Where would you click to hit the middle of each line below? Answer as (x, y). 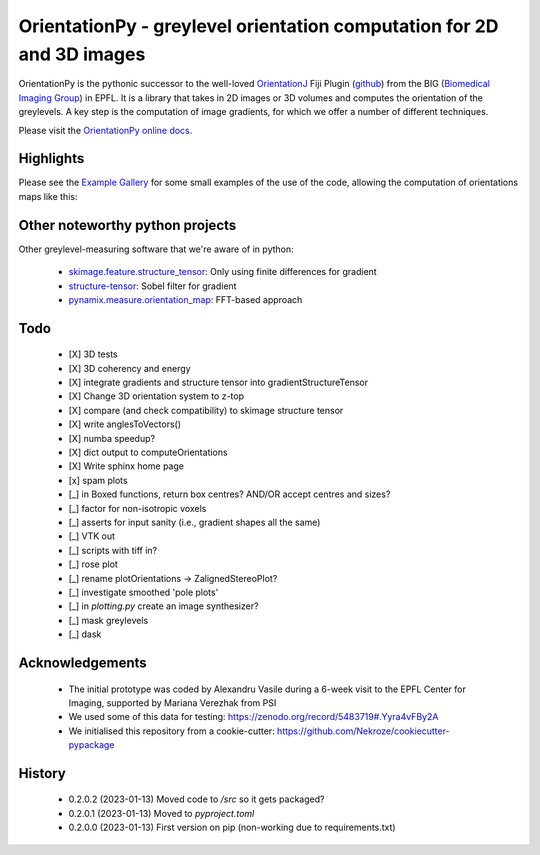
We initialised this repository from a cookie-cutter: (171, 731)
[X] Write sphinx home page (126, 466)
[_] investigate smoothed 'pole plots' (143, 592)
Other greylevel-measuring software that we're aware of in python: (156, 249)
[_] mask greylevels (108, 620)
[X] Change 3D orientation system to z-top (156, 396)
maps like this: (48, 196)
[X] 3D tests (93, 354)
